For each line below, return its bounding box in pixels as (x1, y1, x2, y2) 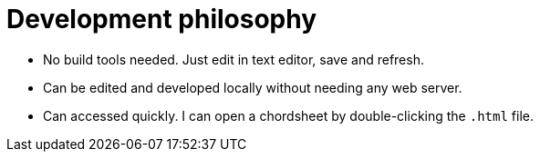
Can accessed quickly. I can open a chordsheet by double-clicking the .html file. (43, 107, 534, 124)
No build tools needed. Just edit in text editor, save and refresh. (43, 51, 424, 67)
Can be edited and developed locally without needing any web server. (43, 79, 462, 95)
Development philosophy (6, 4, 317, 35)
